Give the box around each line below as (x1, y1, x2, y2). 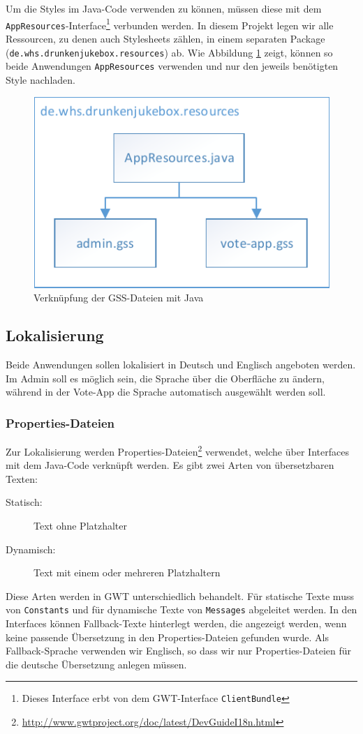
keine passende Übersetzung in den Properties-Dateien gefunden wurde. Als (6, 629, 329, 644)
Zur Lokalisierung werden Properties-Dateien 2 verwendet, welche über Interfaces (6, 442, 349, 458)
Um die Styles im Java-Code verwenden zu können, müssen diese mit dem (6, 1, 322, 15)
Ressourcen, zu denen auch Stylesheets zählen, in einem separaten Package (6, 31, 325, 45)
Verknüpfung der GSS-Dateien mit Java (34, 290, 204, 305)
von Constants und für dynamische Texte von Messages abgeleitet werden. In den (6, 602, 357, 617)
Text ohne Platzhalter (34, 518, 128, 532)
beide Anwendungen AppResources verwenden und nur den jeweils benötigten (6, 59, 339, 73)
